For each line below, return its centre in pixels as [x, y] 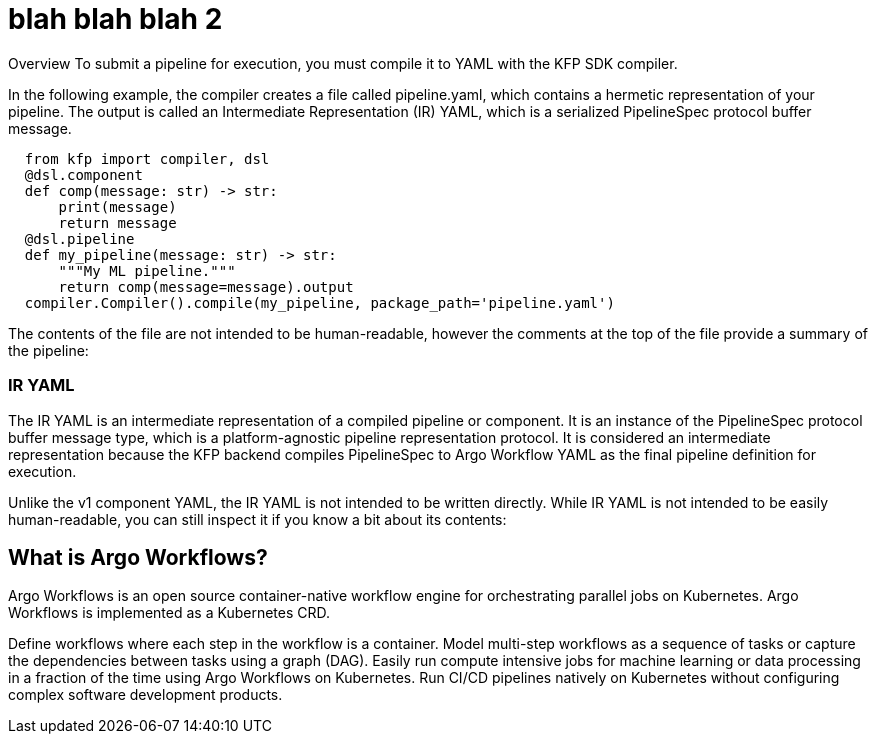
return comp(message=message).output [206, 286]
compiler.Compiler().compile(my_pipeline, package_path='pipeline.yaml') [319, 302]
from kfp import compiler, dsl [147, 158]
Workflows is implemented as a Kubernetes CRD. [169, 613]
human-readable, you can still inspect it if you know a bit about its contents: [257, 519]
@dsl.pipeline [79, 238]
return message [117, 222]
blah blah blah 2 [115, 19]
